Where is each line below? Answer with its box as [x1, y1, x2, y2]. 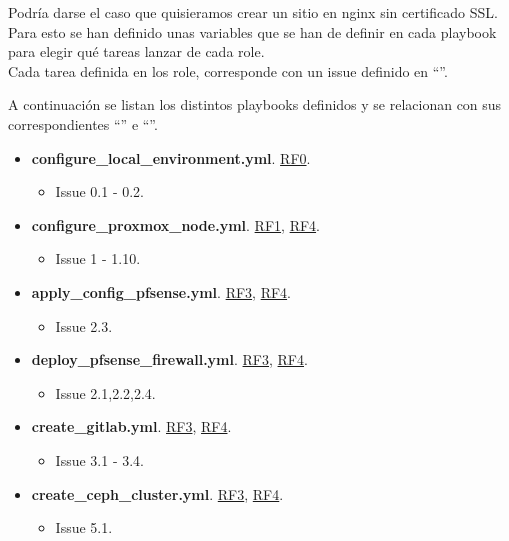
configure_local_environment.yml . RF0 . [31, 147, 311, 168]
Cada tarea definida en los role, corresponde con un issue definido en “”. [8, 60, 448, 81]
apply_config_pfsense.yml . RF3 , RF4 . [31, 281, 292, 302]
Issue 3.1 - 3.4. [55, 449, 145, 470]
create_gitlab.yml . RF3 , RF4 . [31, 416, 232, 437]
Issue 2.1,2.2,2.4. [55, 382, 156, 403]
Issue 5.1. [55, 517, 113, 538]
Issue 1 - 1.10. [55, 248, 141, 269]
